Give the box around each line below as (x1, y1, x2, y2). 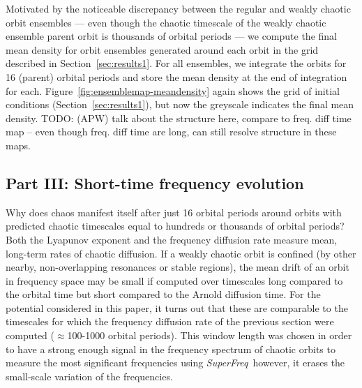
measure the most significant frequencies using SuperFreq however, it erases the (6, 355, 345, 370)
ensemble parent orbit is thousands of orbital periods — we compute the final (6, 29, 337, 43)
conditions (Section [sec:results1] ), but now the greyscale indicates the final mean (6, 97, 354, 112)
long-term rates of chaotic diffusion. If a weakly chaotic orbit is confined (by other (6, 246, 356, 260)
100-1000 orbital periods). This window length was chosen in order (67, 328, 352, 343)
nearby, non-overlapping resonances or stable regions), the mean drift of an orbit (6, 260, 349, 274)
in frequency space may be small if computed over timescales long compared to (6, 273, 343, 288)
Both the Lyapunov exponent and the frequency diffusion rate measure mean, (6, 232, 338, 246)
